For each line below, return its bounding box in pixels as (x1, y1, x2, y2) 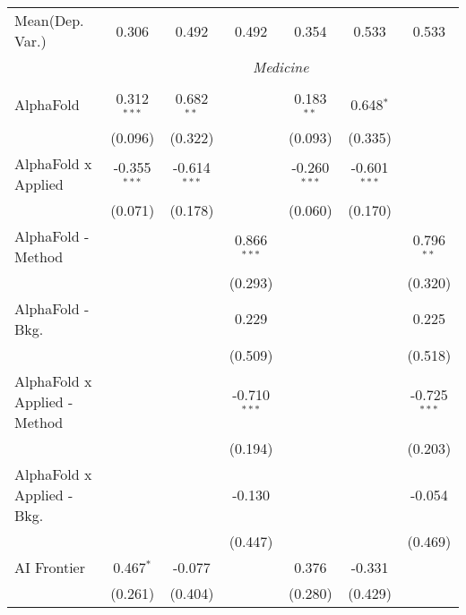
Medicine (252, 56, 309, 77)
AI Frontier (14, 556, 85, 577)
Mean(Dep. (14, 10, 84, 30)
